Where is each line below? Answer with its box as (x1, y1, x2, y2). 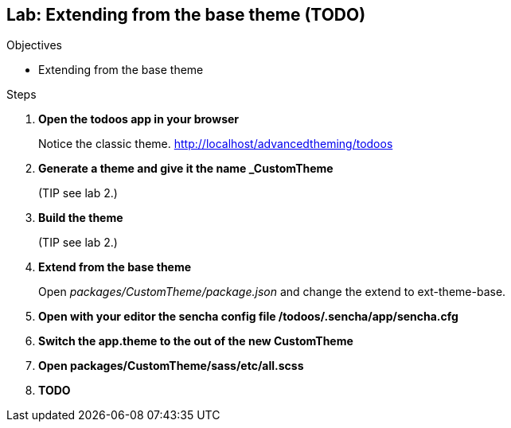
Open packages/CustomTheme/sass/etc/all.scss (38, 359, 304, 373)
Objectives (6, 38, 62, 53)
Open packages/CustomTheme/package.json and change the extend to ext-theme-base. (38, 285, 506, 299)
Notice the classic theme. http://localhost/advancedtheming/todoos (38, 137, 393, 151)
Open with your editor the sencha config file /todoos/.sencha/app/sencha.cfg (38, 309, 458, 324)
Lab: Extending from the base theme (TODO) (6, 5, 366, 25)
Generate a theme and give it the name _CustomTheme (38, 161, 334, 176)
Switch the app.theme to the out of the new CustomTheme (38, 334, 353, 348)
